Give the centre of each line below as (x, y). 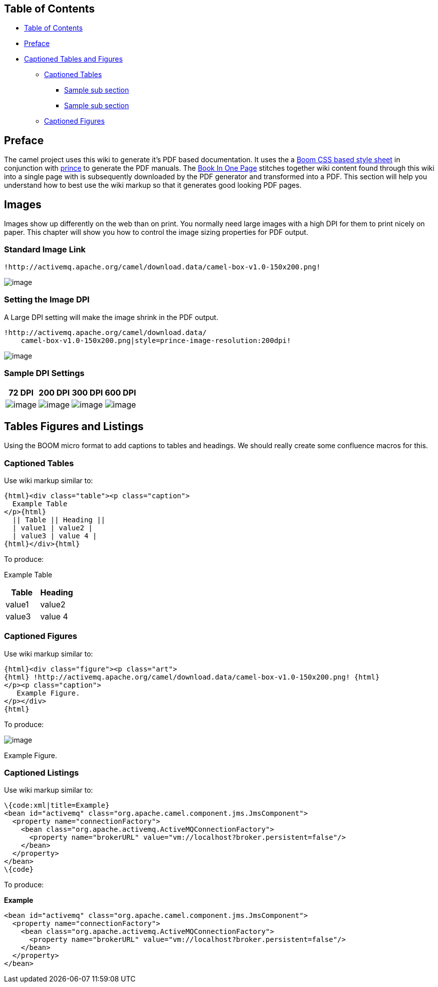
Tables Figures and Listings (74, 426)
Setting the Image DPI (47, 300)
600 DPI (120, 393)
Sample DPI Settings (44, 373)
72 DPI (21, 393)
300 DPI (87, 393)
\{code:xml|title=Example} (57, 805)
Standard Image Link (45, 250)
